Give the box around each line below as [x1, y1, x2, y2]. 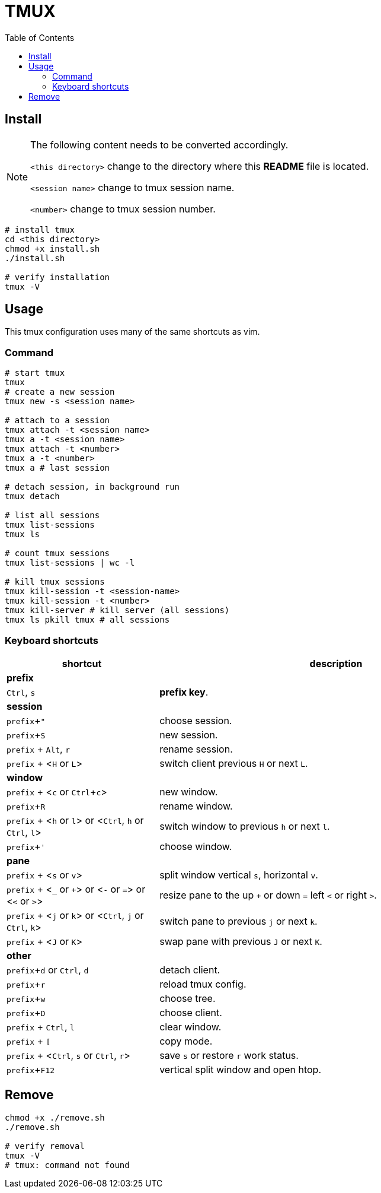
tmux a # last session [5, 463, 110, 473]
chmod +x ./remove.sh [5, 1112, 105, 1122]
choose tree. [159, 992, 216, 1004]
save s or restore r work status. [159, 1049, 299, 1061]
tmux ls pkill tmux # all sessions [5, 615, 170, 625]
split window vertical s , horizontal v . [159, 868, 318, 881]
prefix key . [159, 686, 209, 698]
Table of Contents [5, 32, 75, 43]
